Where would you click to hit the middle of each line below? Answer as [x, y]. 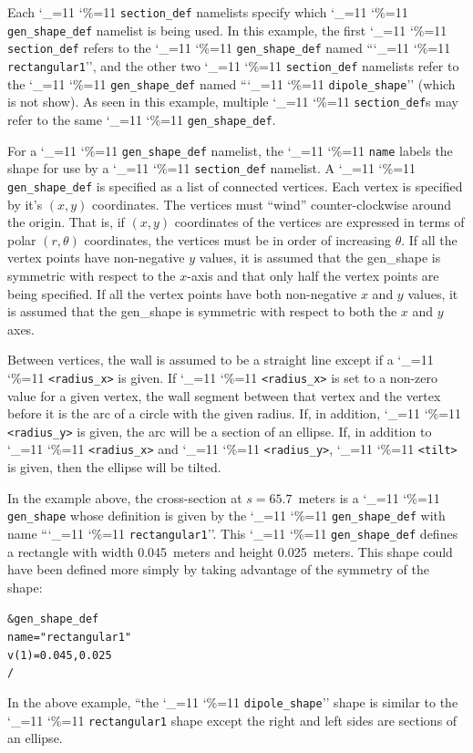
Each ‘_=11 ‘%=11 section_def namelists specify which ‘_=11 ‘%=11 [208, 12]
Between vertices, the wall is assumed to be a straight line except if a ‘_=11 [221, 360]
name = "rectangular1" [70, 637]
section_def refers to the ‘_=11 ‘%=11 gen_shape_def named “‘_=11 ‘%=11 [229, 48]
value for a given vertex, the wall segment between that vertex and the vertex [224, 395]
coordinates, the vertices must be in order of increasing [237, 239]
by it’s [25, 204]
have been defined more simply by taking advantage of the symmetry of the [218, 569]
